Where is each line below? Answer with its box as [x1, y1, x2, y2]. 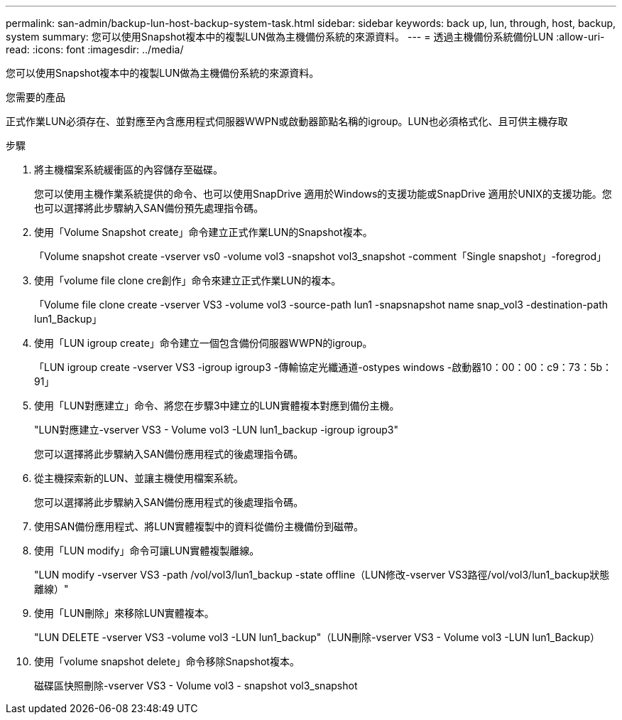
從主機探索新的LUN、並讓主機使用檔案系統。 [34, 472, 244, 484]
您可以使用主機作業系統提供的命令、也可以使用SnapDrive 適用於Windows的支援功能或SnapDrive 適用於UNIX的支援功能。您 [34, 188, 612, 200]
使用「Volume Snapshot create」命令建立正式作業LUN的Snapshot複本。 [34, 226, 373, 238]
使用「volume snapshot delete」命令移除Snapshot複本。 [34, 655, 300, 667]
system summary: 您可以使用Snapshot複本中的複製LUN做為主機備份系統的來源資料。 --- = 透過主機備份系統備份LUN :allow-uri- [6, 31, 605, 43]
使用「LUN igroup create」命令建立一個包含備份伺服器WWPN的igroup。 [34, 337, 373, 349]
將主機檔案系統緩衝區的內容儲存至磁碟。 [34, 163, 223, 176]
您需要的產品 [6, 91, 65, 103]
